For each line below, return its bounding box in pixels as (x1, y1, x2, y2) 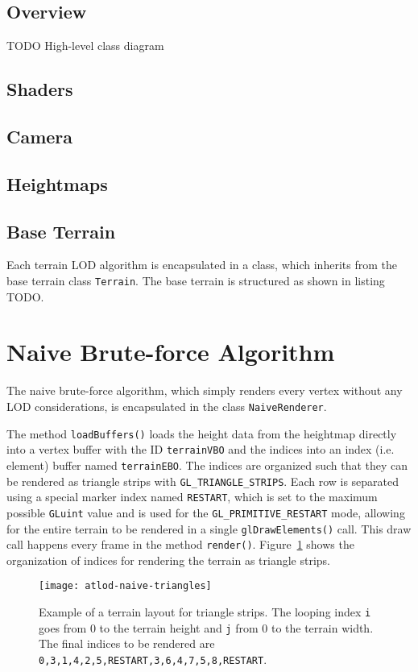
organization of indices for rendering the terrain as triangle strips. (6, 551, 330, 568)
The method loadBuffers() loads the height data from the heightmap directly (6, 425, 397, 442)
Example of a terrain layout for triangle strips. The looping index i (39, 604, 371, 620)
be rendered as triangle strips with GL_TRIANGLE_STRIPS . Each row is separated (6, 472, 399, 489)
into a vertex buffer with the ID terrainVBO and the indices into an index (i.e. (6, 441, 395, 458)
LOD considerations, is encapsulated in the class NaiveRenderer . (6, 397, 327, 414)
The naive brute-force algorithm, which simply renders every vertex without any (6, 382, 403, 399)
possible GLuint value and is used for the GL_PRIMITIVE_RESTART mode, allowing (6, 504, 405, 521)
